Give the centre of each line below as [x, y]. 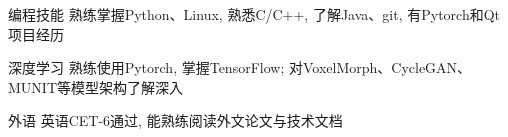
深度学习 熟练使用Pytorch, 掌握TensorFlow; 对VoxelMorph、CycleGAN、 [240, 67]
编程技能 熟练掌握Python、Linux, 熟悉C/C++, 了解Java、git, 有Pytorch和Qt [254, 14]
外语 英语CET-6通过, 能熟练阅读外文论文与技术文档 [175, 120]
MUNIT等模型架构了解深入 [95, 86]
